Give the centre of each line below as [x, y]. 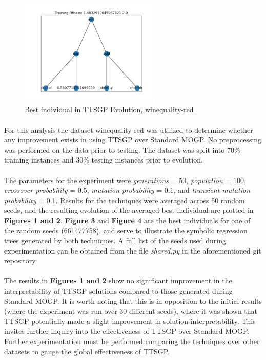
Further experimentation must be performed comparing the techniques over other [132, 341]
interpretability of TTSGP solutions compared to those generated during [118, 291]
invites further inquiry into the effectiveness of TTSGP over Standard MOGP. [127, 331]
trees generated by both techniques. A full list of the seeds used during [115, 240]
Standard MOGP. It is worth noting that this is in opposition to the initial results [133, 301]
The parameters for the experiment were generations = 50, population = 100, [125, 180]
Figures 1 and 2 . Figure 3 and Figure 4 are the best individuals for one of [127, 220]
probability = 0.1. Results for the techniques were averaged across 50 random [125, 200]
